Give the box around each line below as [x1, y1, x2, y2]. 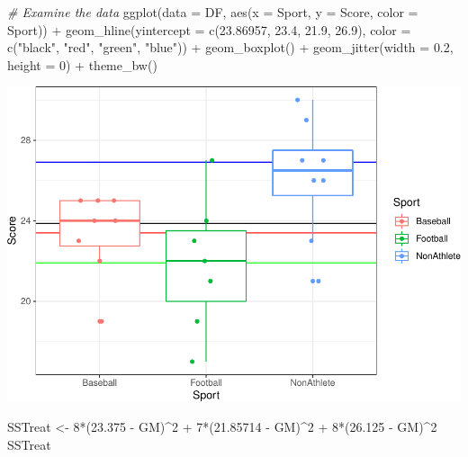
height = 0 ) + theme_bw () [7, 55, 157, 74]
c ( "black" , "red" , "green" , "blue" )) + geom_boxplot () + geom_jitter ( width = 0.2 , [7, 38, 454, 57]
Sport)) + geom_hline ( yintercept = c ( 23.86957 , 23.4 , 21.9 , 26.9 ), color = [7, 20, 411, 39]
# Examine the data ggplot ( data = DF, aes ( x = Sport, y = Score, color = [7, 3, 418, 21]
